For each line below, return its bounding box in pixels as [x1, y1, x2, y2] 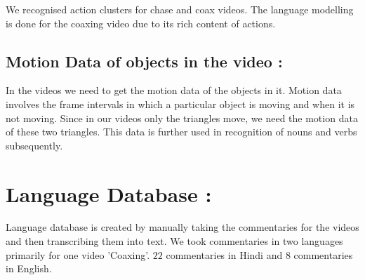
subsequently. [6, 138, 63, 152]
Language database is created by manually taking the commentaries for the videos [6, 220, 359, 234]
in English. [6, 261, 52, 276]
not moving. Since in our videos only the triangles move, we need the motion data [6, 110, 358, 125]
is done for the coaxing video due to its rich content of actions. [6, 15, 276, 30]
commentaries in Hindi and [166, 247, 283, 262]
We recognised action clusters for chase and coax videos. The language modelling [6, 2, 354, 16]
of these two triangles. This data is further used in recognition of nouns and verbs [6, 124, 357, 139]
